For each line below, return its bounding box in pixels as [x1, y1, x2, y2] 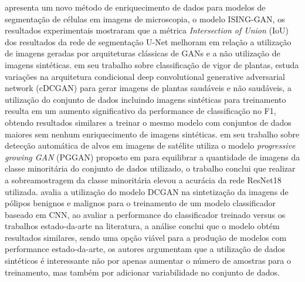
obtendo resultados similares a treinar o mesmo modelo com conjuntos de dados [5, 116, 292, 128]
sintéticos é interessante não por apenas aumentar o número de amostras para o [5, 254, 291, 267]
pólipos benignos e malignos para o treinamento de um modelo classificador [5, 197, 276, 209]
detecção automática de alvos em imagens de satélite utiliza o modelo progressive [5, 139, 296, 152]
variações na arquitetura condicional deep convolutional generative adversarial [5, 70, 285, 82]
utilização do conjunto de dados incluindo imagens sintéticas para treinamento [5, 93, 286, 105]
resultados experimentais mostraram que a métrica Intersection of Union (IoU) [5, 24, 289, 36]
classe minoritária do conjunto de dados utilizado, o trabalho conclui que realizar [5, 162, 296, 174]
